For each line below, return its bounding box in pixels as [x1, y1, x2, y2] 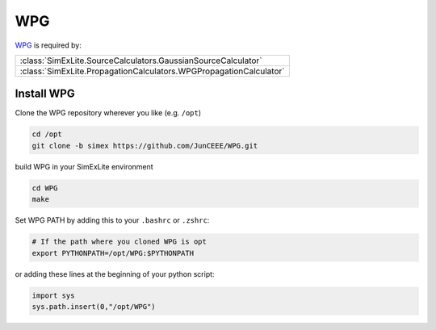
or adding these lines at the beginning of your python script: [15, 269, 215, 278]
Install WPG [15, 87, 76, 101]
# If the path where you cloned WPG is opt [31, 237, 208, 246]
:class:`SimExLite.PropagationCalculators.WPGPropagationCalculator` [19, 65, 285, 77]
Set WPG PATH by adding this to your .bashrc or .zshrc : [15, 215, 210, 225]
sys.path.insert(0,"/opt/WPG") [31, 302, 157, 311]
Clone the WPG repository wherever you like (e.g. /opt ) [15, 108, 202, 118]
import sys [31, 290, 75, 300]
